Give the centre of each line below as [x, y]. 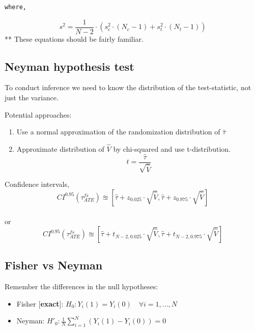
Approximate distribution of [60, 149]
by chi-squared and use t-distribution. [172, 149]
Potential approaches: [38, 114]
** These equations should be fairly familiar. [74, 38]
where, [16, 7]
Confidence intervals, [37, 184]
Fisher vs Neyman [54, 265]
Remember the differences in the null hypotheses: [81, 286]
